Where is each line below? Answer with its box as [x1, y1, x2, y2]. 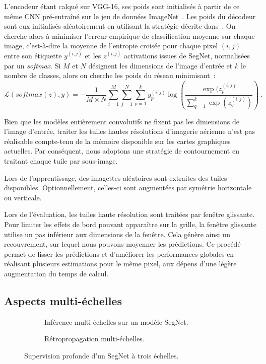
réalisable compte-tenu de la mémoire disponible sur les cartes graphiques [4, 135, 231, 146]
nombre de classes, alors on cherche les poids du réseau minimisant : [4, 70, 216, 81]
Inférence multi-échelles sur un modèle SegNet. [44, 316, 188, 327]
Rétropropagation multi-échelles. [44, 333, 145, 344]
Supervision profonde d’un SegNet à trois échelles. [24, 350, 179, 360]
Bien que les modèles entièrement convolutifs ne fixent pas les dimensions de [4, 116, 239, 126]
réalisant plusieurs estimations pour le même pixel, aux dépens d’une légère [4, 258, 237, 269]
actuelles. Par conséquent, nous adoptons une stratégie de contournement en [4, 145, 239, 156]
